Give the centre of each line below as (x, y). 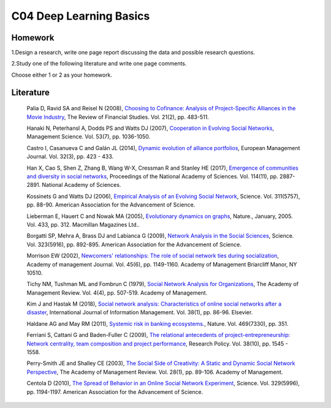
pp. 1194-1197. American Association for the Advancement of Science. (115, 391)
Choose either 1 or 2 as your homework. (62, 75)
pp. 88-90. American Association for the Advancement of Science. (111, 205)
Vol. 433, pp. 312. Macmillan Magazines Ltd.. (83, 224)
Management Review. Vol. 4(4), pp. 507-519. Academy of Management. (117, 293)
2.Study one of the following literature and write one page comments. (99, 64)
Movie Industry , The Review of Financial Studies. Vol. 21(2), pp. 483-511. (118, 117)
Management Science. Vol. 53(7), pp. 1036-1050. (89, 137)
